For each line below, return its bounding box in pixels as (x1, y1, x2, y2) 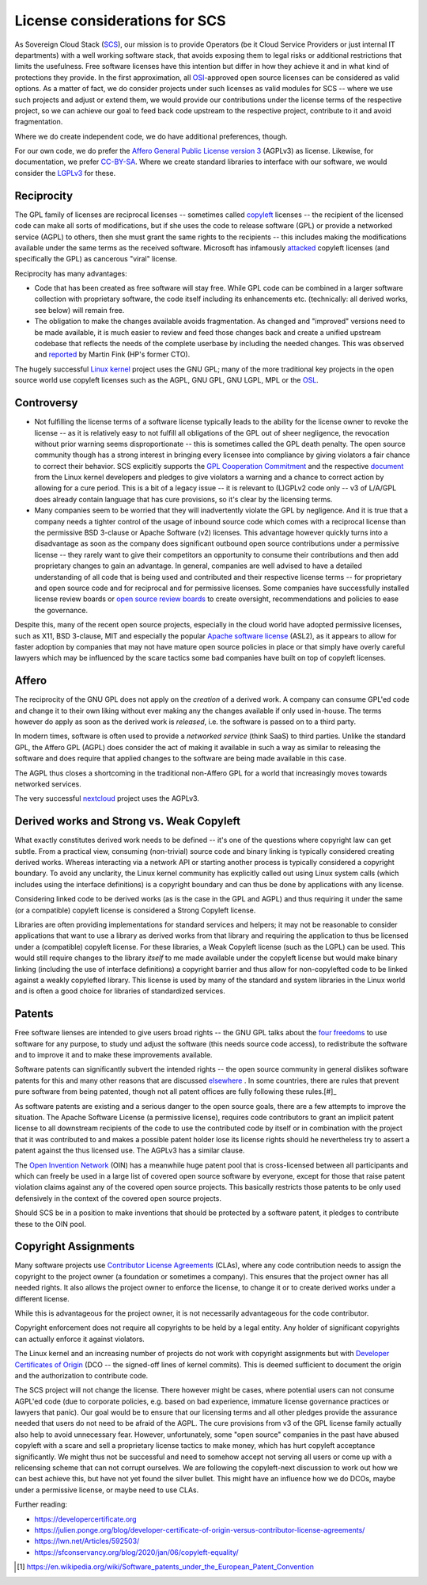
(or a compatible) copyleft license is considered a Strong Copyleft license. (14, 905, 256, 915)
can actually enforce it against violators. (14, 1334, 145, 1343)
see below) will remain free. (34, 305, 125, 314)
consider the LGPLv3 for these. (14, 168, 116, 177)
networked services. (14, 779, 82, 788)
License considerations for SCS (14, 12, 226, 29)
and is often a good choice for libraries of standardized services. (14, 986, 225, 996)
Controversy (14, 396, 78, 410)
